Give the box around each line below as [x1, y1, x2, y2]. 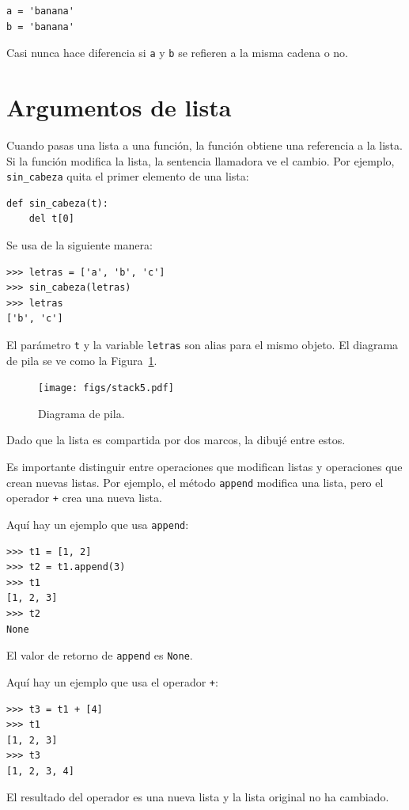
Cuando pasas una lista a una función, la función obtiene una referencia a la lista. [6, 136, 403, 153]
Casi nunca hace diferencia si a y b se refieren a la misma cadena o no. [6, 44, 348, 61]
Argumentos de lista [6, 91, 232, 124]
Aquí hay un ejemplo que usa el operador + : [6, 673, 218, 690]
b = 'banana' [6, 21, 74, 32]
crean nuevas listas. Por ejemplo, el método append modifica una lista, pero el [6, 473, 384, 490]
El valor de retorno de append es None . [6, 647, 193, 664]
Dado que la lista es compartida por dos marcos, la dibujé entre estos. [6, 432, 346, 448]
